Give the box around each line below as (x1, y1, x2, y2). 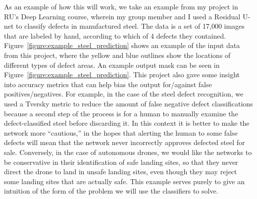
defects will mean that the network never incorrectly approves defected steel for (4, 137, 245, 148)
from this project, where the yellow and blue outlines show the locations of (4, 50, 231, 60)
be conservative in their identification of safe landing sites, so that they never (4, 156, 238, 167)
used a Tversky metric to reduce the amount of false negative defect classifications (4, 98, 253, 108)
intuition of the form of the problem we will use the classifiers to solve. (4, 186, 218, 196)
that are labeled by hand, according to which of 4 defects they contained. (4, 30, 226, 41)
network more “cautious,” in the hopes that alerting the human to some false (4, 127, 238, 138)
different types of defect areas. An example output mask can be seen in (4, 59, 220, 70)
